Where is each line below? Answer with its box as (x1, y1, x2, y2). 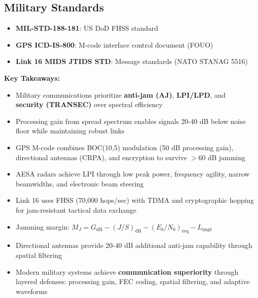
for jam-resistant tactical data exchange (15, 204, 137, 215)
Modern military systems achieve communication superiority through (15, 266, 239, 277)
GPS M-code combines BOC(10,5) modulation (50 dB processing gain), (15, 142, 234, 152)
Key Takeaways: (4, 72, 60, 83)
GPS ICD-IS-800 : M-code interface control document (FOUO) (15, 39, 213, 50)
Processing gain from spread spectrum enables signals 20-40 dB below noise (15, 116, 246, 126)
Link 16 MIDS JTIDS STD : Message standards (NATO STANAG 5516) (15, 56, 248, 66)
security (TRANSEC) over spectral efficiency (15, 99, 163, 110)
